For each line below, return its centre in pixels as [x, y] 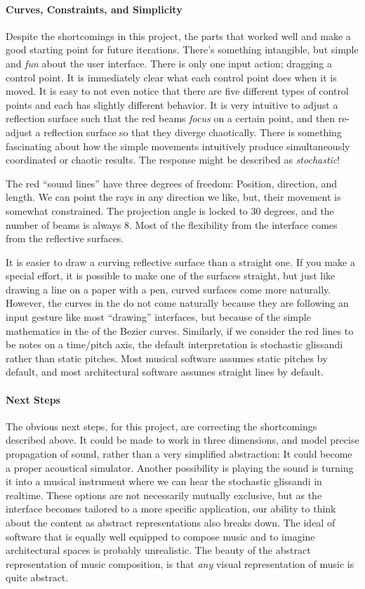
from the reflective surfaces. [65, 238]
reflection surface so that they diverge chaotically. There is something [193, 132]
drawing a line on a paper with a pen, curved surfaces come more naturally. [168, 289]
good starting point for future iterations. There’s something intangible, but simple [182, 49]
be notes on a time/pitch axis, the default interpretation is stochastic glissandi [174, 344]
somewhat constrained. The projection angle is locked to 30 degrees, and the [170, 210]
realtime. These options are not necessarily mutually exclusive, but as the [164, 495]
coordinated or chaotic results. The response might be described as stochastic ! [173, 160]
